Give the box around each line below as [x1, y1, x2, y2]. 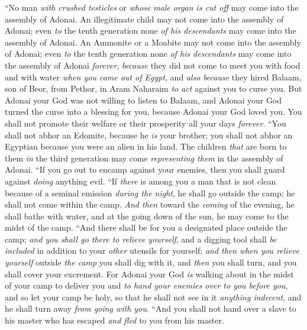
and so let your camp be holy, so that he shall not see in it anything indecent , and [5, 290, 302, 303]
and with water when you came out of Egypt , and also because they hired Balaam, [5, 70, 302, 83]
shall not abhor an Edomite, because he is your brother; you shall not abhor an [5, 128, 293, 141]
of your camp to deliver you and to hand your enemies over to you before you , [5, 279, 288, 292]
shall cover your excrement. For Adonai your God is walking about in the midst [5, 267, 294, 280]
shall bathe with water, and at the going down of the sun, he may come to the [5, 209, 289, 222]
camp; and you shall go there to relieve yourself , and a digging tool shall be [5, 232, 277, 245]
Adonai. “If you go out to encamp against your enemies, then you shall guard [5, 163, 285, 176]
